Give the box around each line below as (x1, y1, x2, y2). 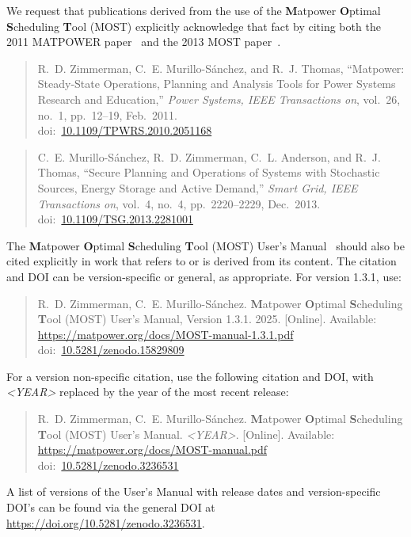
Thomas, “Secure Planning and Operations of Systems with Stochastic (37, 164, 380, 181)
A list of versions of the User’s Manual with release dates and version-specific (6, 483, 381, 500)
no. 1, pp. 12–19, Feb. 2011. (37, 106, 177, 123)
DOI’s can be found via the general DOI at (6, 499, 215, 516)
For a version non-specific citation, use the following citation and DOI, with (6, 368, 374, 384)
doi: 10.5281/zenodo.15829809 (37, 341, 185, 358)
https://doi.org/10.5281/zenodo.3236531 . (6, 514, 205, 531)
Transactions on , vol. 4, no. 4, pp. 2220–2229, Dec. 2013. (37, 195, 321, 211)
